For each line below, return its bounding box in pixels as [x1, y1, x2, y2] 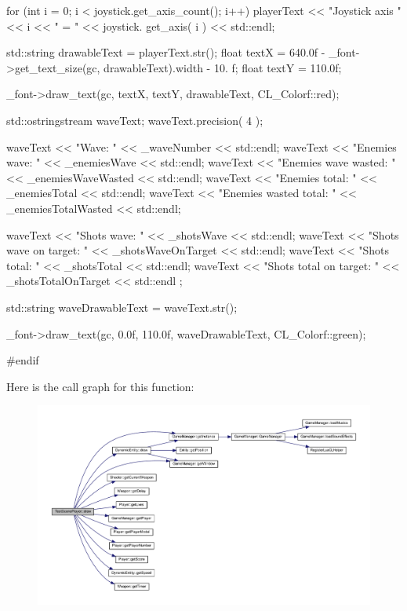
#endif [6, 352, 39, 368]
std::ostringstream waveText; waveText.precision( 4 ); [6, 112, 263, 128]
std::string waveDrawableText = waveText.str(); [6, 298, 238, 315]
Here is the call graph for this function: [6, 378, 194, 394]
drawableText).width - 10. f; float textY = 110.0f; [104, 59, 342, 75]
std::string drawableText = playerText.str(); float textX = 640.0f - [6, 44, 325, 60]
